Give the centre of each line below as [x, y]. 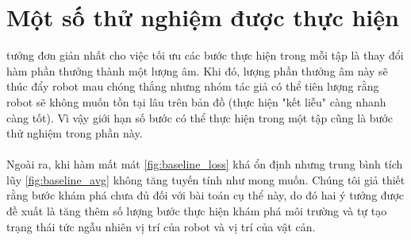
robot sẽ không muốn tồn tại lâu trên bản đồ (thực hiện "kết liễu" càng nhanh [196, 101]
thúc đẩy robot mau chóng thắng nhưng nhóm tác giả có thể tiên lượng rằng [193, 86]
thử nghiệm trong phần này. [75, 133]
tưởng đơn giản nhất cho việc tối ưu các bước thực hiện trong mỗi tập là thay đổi [205, 55]
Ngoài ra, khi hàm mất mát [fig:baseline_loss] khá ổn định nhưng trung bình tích [205, 164]
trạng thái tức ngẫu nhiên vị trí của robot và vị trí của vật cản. [161, 226]
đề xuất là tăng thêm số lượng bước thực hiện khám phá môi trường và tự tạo [197, 211]
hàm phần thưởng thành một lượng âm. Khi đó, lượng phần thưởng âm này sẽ [197, 70]
